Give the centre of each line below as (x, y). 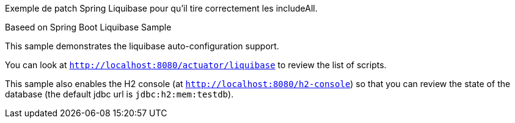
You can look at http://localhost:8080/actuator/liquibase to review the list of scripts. (196, 65)
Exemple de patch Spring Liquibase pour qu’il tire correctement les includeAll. (161, 8)
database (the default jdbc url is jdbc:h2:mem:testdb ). (119, 94)
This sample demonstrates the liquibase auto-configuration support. (142, 46)
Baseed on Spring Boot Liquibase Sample (88, 27)
